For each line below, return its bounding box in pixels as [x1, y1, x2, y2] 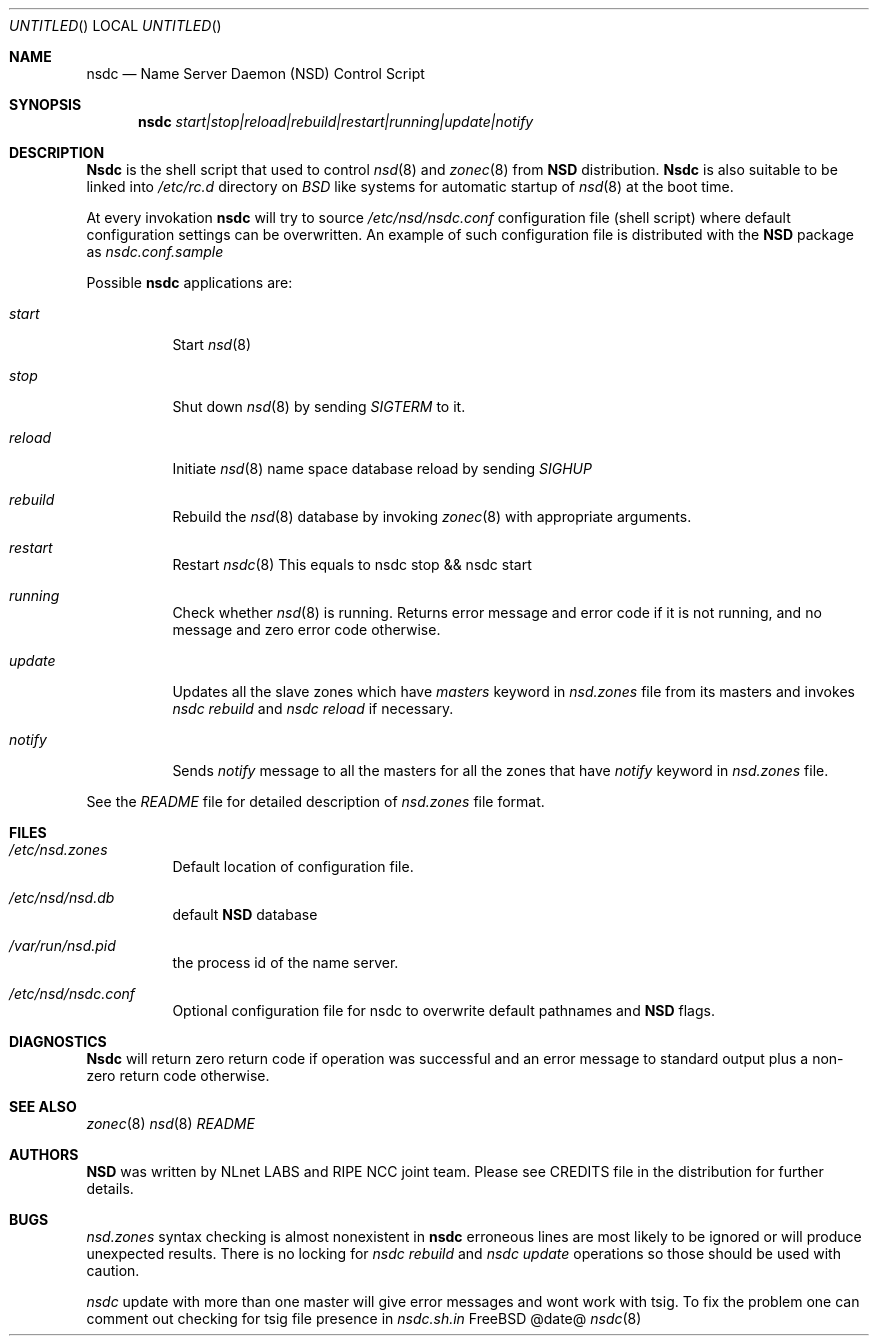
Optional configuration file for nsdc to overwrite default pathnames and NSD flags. [172, 1002, 715, 1019]
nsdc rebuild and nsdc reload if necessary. [172, 700, 454, 717]
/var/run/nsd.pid [9, 937, 116, 954]
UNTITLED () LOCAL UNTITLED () [9, 17, 222, 34]
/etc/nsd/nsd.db [9, 889, 115, 906]
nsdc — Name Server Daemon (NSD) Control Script [86, 65, 425, 82]
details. [86, 1180, 134, 1197]
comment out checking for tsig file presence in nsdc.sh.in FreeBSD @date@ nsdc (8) [86, 1310, 642, 1327]
